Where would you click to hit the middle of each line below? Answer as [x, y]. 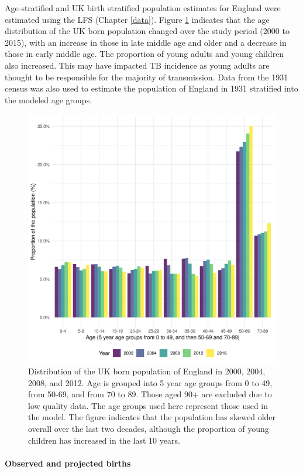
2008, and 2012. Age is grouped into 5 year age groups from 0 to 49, [150, 382]
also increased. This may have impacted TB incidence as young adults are [137, 65]
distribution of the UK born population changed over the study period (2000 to [147, 31]
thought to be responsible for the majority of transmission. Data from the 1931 [147, 77]
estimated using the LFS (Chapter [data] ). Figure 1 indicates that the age [137, 19]
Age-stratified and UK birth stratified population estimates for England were [143, 8]
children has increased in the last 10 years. [104, 440]
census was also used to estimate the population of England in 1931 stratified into [151, 88]
